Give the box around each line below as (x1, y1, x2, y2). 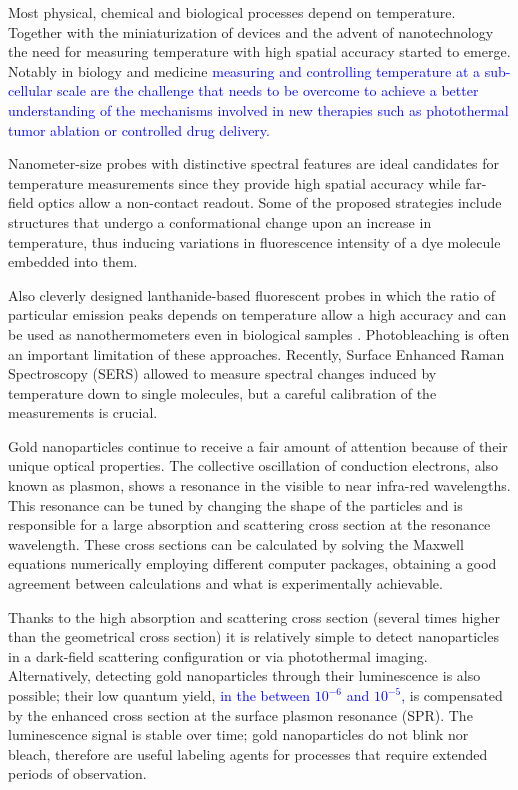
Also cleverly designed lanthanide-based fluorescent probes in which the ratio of (8, 284, 496, 305)
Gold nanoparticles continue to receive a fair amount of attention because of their (8, 435, 508, 456)
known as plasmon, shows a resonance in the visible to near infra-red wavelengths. (8, 475, 511, 496)
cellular (8, 80, 53, 101)
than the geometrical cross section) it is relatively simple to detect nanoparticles (8, 626, 499, 647)
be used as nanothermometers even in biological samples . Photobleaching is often (8, 323, 510, 344)
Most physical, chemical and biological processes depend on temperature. (8, 2, 456, 22)
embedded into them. (8, 251, 138, 272)
